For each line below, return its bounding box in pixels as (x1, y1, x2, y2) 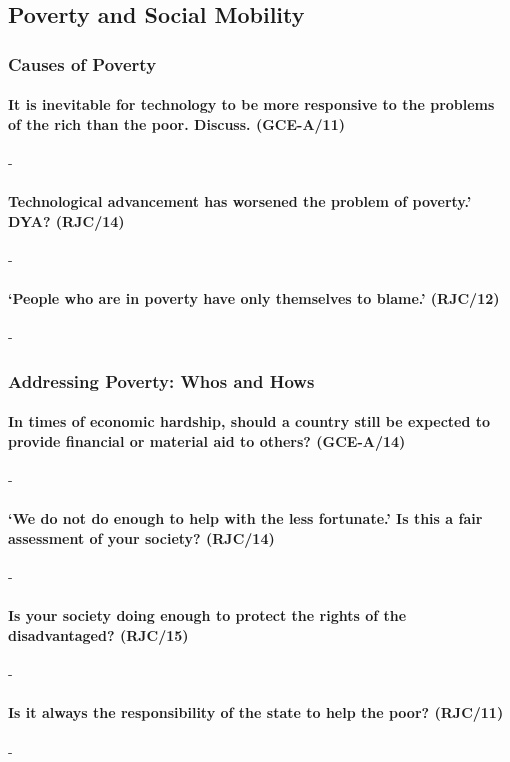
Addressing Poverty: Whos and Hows (8, 368, 315, 393)
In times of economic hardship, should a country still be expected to (8, 411, 491, 432)
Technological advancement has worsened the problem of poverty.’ (8, 191, 472, 212)
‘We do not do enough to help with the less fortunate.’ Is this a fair (8, 508, 483, 529)
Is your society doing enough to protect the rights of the (8, 605, 407, 626)
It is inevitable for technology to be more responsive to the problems (8, 94, 495, 115)
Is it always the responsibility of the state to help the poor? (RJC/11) (8, 702, 504, 723)
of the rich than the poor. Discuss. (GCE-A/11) (8, 113, 345, 134)
